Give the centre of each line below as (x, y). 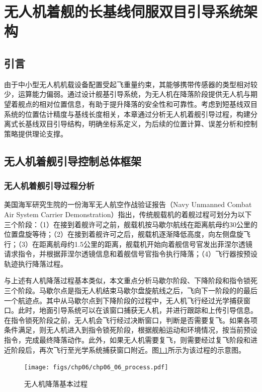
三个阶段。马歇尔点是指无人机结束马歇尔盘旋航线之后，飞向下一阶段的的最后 (131, 290)
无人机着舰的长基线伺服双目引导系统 (124, 11)
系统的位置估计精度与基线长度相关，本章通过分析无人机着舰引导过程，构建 (127, 114)
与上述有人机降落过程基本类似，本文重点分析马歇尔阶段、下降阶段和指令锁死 (131, 280)
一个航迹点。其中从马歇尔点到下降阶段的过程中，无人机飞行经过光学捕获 (124, 300)
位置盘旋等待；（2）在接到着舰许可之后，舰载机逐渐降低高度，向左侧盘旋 (124, 234)
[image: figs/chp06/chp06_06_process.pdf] (96, 368)
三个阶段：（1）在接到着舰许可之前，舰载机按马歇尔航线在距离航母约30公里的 (131, 224)
